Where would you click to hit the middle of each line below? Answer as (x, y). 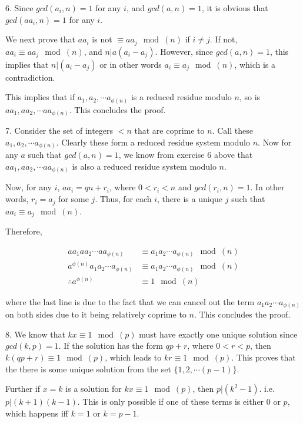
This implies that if (40, 97)
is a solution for (94, 389)
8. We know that (35, 334)
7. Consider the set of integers (59, 130)
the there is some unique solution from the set (88, 369)
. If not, (224, 39)
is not (102, 39)
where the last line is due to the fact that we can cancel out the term (130, 301)
